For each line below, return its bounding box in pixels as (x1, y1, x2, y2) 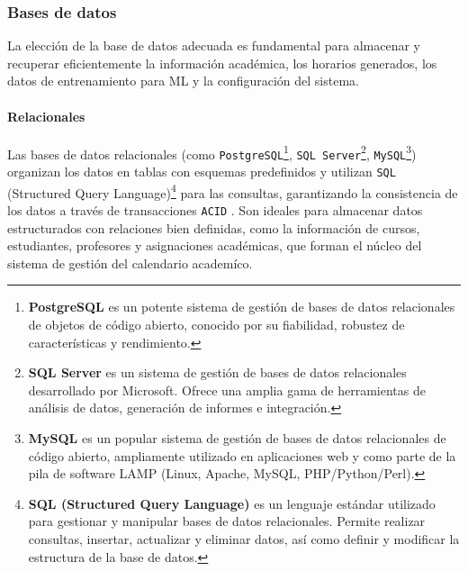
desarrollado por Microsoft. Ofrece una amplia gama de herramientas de (28, 380, 426, 399)
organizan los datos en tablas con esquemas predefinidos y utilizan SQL (7, 162, 396, 181)
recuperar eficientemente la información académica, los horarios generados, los (7, 53, 437, 72)
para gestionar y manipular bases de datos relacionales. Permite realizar (28, 512, 426, 530)
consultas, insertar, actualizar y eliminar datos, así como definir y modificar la (28, 529, 460, 548)
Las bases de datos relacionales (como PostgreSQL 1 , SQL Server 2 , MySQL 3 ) (7, 141, 417, 163)
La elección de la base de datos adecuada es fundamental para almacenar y (7, 36, 420, 55)
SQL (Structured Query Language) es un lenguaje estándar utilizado (28, 494, 436, 512)
